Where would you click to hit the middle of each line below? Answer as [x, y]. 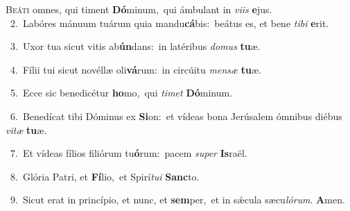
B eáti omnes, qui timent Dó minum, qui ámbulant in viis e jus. [139, 9]
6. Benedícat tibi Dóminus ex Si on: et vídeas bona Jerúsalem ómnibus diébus [176, 116]
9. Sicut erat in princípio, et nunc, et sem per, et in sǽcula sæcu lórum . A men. [177, 200]
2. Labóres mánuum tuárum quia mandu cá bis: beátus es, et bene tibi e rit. [169, 23]
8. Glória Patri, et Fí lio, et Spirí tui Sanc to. [105, 176]
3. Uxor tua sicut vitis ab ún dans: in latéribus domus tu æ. [135, 46]
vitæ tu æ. [26, 129]
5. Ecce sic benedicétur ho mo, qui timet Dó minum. [121, 93]
